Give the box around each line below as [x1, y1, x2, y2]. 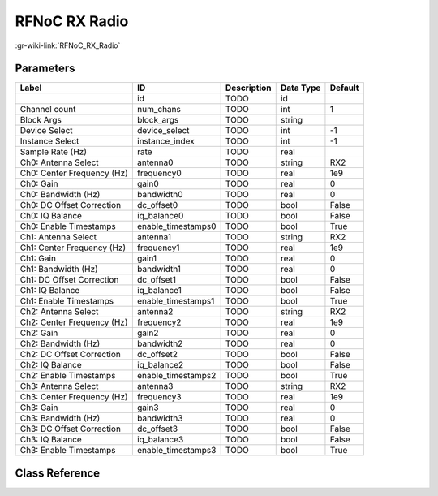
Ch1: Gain [19, 252, 57, 264]
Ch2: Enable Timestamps [19, 370, 116, 382]
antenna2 [136, 306, 174, 317]
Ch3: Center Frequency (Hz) [19, 391, 129, 403]
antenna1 [136, 231, 172, 243]
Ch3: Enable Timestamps [19, 445, 116, 456]
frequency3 [136, 391, 182, 403]
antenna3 [136, 381, 174, 392]
